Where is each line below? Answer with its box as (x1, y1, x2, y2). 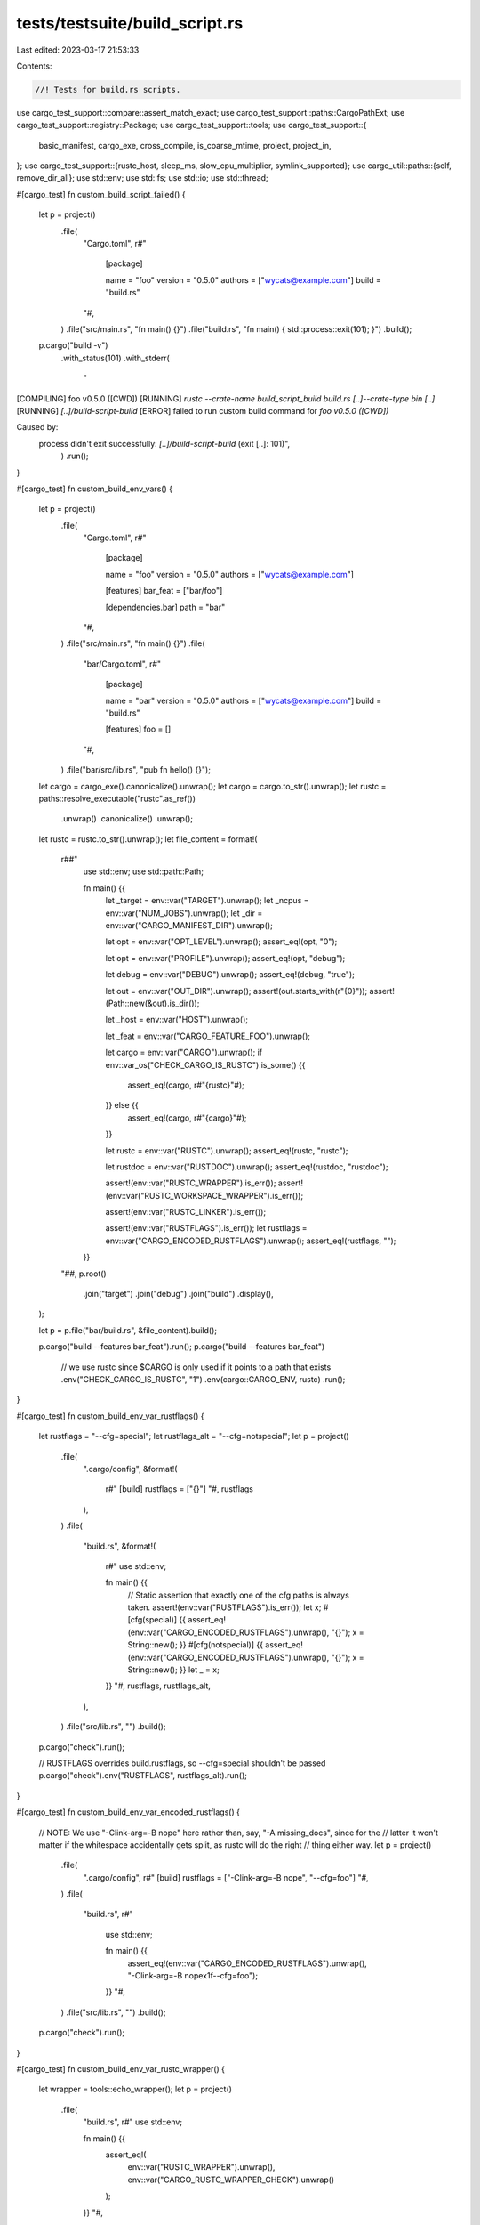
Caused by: (16, 422, 59, 433)
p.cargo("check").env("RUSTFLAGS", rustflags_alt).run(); (38, 1770, 248, 1781)
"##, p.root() (60, 1268, 107, 1279)
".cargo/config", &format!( (83, 1463, 178, 1474)
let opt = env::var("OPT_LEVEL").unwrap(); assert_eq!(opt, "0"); (105, 936, 338, 947)
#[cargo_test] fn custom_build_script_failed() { (16, 189, 186, 199)
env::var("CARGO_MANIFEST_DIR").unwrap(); (105, 920, 273, 931)
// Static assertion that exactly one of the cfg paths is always (127, 1590, 350, 1600)
